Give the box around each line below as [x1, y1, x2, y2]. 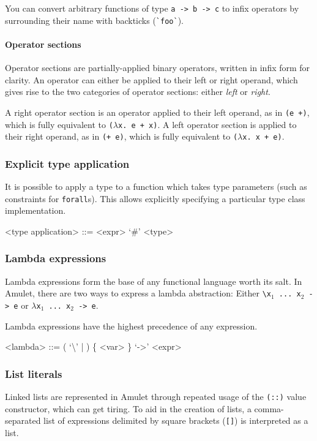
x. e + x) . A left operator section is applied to [117, 118, 297, 130]
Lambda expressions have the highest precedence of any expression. [5, 319, 258, 332]
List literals [5, 366, 62, 381]
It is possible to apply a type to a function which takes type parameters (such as [5, 180, 307, 193]
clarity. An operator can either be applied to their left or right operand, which [5, 73, 298, 86]
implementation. [5, 204, 66, 217]
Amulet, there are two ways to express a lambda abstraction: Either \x [5, 287, 271, 300]
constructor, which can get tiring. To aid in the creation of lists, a [5, 402, 252, 415]
